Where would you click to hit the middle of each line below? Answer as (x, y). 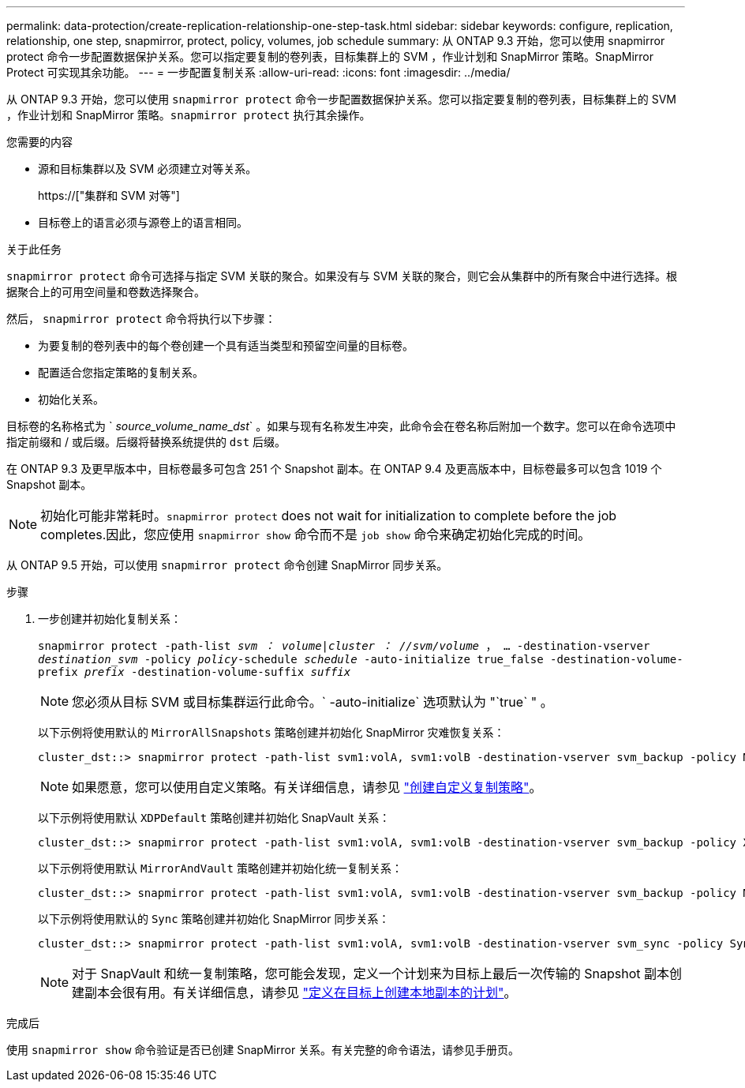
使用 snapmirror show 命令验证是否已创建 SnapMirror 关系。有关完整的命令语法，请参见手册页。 (263, 1050)
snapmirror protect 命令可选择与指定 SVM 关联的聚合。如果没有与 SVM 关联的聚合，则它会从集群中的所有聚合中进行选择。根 (342, 276)
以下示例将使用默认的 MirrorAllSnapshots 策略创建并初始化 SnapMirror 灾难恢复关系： (271, 732)
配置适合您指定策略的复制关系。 (121, 372)
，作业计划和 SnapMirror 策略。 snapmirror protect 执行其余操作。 (189, 115)
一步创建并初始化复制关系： (110, 619)
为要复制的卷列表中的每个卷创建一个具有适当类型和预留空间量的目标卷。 (226, 345)
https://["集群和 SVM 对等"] (109, 195)
